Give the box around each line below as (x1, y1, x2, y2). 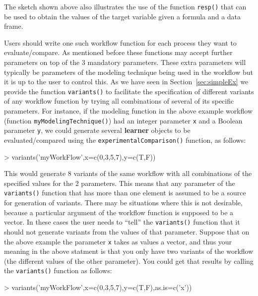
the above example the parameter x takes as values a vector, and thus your (4, 236, 232, 246)
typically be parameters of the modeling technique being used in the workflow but (4, 66, 253, 77)
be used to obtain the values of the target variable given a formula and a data (4, 11, 241, 21)
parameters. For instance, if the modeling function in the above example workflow (4, 106, 253, 116)
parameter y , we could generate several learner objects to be (4, 125, 191, 135)
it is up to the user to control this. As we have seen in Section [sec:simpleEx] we (4, 76, 249, 87)
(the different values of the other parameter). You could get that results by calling (4, 255, 254, 266)
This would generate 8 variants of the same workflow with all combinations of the (4, 168, 252, 178)
